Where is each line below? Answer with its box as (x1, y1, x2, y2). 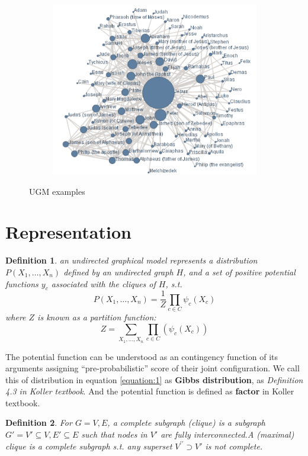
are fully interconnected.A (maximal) (161, 428, 294, 441)
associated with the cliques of (51, 277, 156, 290)
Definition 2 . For (5, 416, 72, 429)
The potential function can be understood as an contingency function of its (5, 350, 278, 362)
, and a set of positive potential (183, 266, 296, 278)
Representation (5, 220, 131, 244)
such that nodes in (81, 428, 147, 441)
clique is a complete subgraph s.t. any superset (5, 439, 172, 452)
